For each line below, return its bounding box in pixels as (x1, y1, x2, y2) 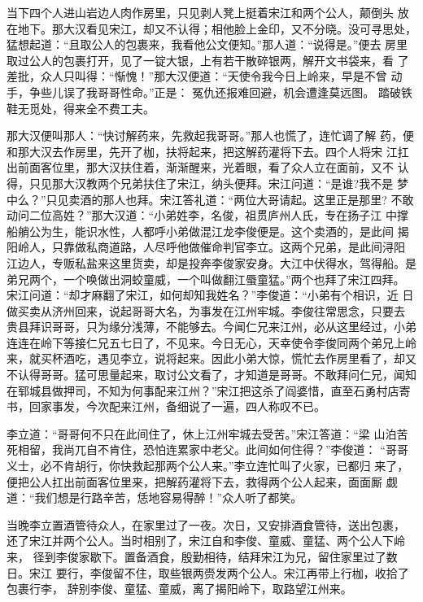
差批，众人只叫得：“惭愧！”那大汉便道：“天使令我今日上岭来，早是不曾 (7, 68, 387, 85)
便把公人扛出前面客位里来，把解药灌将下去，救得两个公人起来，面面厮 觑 (7, 473, 398, 490)
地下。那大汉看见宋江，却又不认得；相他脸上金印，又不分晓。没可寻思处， (17, 20, 416, 37)
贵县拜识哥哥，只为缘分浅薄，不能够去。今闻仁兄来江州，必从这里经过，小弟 (7, 318, 416, 335)
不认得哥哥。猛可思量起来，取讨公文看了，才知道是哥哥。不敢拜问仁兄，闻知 (7, 366, 416, 383)
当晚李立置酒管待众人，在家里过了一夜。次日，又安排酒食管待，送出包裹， (7, 516, 405, 533)
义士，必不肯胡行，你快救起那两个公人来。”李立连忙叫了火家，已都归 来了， (7, 457, 409, 474)
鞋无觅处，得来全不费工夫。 (7, 99, 155, 116)
